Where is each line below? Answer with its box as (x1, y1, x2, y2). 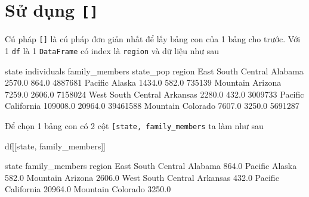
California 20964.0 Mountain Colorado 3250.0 (5, 183, 171, 195)
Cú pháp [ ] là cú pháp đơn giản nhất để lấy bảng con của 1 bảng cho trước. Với (5, 33, 301, 45)
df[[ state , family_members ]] (5, 139, 106, 152)
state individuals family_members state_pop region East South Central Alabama (5, 64, 304, 77)
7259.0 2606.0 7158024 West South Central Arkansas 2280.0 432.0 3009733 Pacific (5, 87, 304, 100)
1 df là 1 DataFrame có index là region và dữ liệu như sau (5, 44, 220, 57)
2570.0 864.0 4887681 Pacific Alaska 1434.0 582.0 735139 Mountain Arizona (5, 76, 282, 89)
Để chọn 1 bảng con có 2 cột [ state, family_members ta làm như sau (5, 119, 264, 132)
